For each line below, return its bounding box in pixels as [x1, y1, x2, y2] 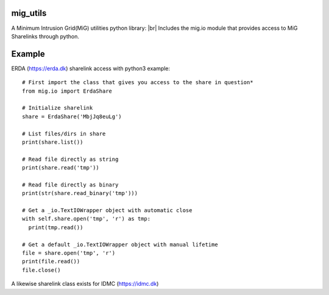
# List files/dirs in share [22, 130, 106, 137]
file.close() [22, 266, 61, 274]
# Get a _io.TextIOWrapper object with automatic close [22, 207, 193, 214]
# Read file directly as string [22, 155, 119, 163]
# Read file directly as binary [22, 181, 119, 188]
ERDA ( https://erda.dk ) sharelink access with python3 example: [11, 65, 171, 72]
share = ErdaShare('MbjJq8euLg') [22, 113, 122, 120]
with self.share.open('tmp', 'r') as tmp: [22, 215, 151, 222]
